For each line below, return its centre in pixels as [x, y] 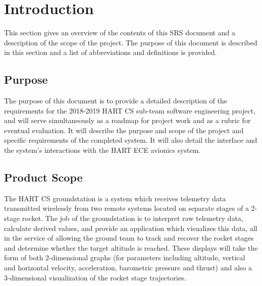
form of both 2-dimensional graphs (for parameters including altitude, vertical [125, 258]
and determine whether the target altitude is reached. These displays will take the [131, 247]
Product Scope [43, 177]
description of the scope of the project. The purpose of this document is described [131, 42]
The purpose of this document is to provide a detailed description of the [116, 101]
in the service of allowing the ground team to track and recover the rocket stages [129, 238]
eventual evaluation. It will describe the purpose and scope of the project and [124, 130]
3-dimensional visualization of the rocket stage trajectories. [95, 277]
